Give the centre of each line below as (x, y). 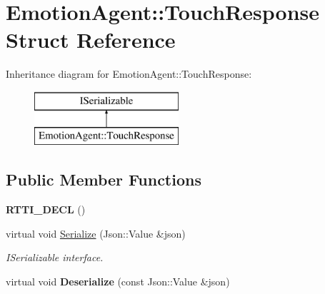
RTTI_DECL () (46, 209)
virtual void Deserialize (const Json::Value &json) (118, 282)
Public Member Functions (104, 179)
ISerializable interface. (55, 257)
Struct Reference (91, 40)
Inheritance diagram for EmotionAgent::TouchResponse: (129, 74)
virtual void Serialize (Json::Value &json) (96, 233)
